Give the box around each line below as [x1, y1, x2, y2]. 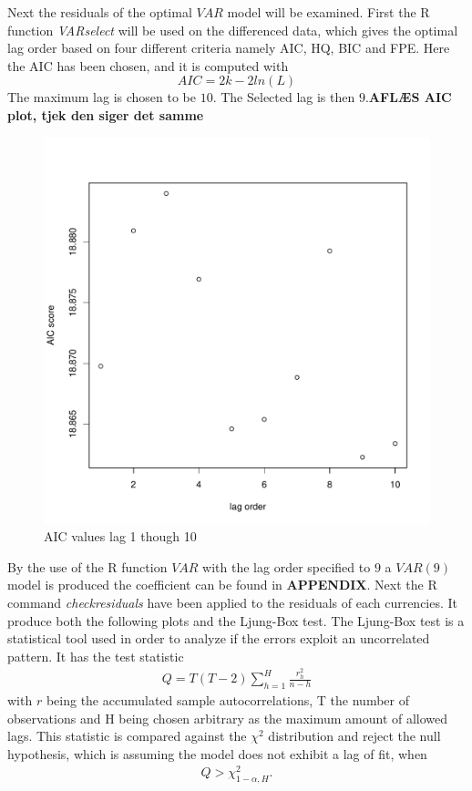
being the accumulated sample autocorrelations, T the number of [46, 691, 409, 710]
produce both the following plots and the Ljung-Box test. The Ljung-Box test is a [7, 611, 465, 630]
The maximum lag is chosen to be [7, 87, 197, 107]
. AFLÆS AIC [364, 87, 452, 107]
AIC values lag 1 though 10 [44, 527, 197, 546]
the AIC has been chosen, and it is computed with [7, 56, 289, 75]
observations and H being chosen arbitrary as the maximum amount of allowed [7, 708, 448, 727]
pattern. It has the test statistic [7, 646, 184, 665]
